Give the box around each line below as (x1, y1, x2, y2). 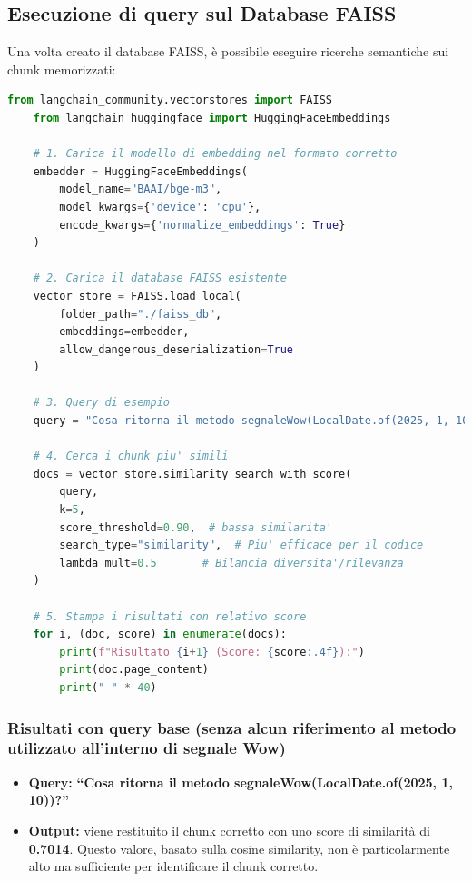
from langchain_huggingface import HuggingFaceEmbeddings (33, 111, 391, 124)
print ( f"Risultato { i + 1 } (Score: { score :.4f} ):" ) (59, 645, 365, 658)
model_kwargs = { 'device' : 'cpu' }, (59, 200, 261, 213)
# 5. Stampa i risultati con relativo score (33, 609, 307, 623)
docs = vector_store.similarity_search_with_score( (33, 467, 352, 480)
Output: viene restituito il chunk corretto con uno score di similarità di (28, 820, 430, 839)
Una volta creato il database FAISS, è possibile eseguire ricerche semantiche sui (7, 42, 449, 61)
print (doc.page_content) (59, 663, 209, 677)
